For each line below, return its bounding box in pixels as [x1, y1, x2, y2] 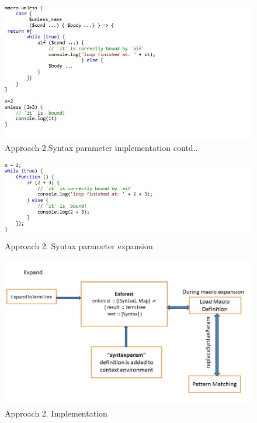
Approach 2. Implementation [5, 407, 107, 419]
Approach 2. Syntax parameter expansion [5, 239, 153, 252]
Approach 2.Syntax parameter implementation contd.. [5, 142, 198, 154]
